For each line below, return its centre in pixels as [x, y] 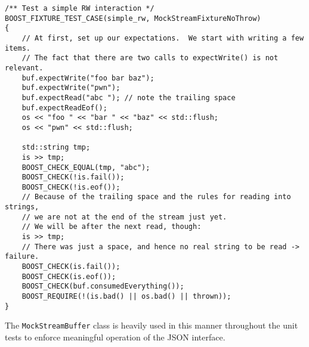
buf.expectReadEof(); [64, 108]
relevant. [24, 68]
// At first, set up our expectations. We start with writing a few [163, 38]
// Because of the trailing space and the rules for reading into [156, 197]
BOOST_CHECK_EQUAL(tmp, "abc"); [86, 167]
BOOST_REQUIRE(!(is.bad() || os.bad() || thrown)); [126, 297]
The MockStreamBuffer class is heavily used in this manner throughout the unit [152, 325]
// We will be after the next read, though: [112, 227]
